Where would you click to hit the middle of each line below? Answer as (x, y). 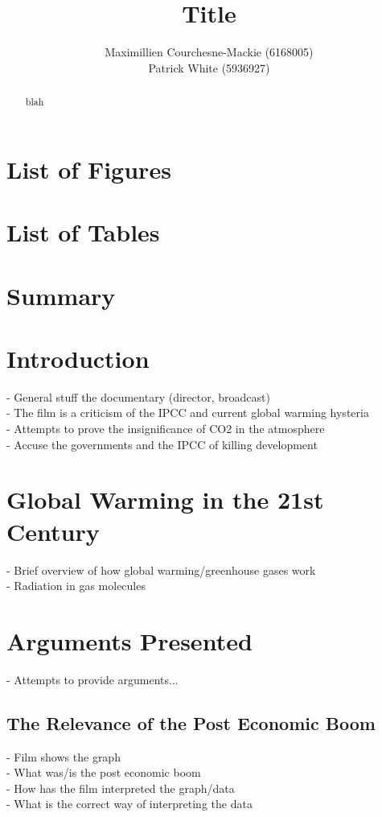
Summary (61, 295)
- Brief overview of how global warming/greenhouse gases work (161, 569)
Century (53, 531)
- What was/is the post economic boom (104, 772)
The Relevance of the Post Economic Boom (191, 722)
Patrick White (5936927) (209, 67)
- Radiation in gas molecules (76, 586)
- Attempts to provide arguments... (92, 679)
